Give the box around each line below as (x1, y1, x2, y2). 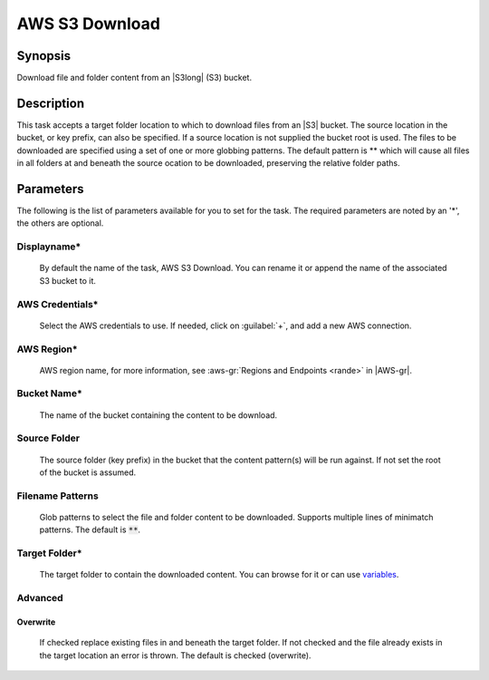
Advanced (16, 592, 63, 605)
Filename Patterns (16, 490, 99, 502)
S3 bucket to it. (39, 275, 97, 286)
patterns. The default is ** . (39, 524, 140, 535)
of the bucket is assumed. (39, 467, 137, 478)
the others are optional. (16, 218, 104, 228)
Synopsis (16, 48, 72, 63)
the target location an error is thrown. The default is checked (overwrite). (39, 649, 312, 661)
